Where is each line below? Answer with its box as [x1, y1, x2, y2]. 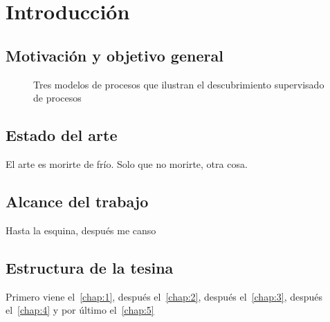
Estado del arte [6, 124, 118, 146]
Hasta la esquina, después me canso [6, 222, 156, 237]
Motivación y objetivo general [6, 44, 223, 66]
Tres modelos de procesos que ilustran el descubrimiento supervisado [33, 77, 324, 91]
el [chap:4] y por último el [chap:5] [6, 303, 154, 317]
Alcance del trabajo [6, 190, 149, 211]
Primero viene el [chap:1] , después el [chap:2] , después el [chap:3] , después [6, 289, 323, 303]
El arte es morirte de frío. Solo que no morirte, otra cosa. [6, 156, 248, 171]
